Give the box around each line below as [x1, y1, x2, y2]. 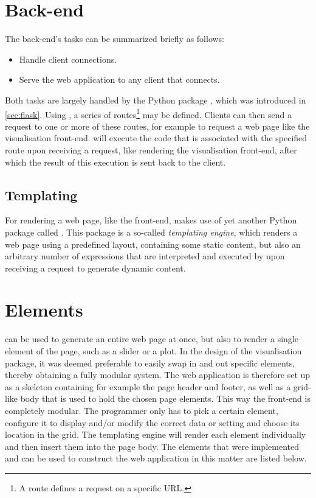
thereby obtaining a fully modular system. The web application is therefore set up [5, 368, 311, 381]
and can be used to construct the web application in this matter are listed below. [5, 452, 307, 465]
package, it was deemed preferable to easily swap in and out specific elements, [5, 356, 295, 369]
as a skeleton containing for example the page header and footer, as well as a [5, 380, 291, 393]
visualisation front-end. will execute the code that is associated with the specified [5, 132, 307, 144]
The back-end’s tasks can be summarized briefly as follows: [5, 32, 225, 45]
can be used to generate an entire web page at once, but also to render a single [5, 332, 298, 345]
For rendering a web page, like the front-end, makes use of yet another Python [5, 214, 297, 226]
